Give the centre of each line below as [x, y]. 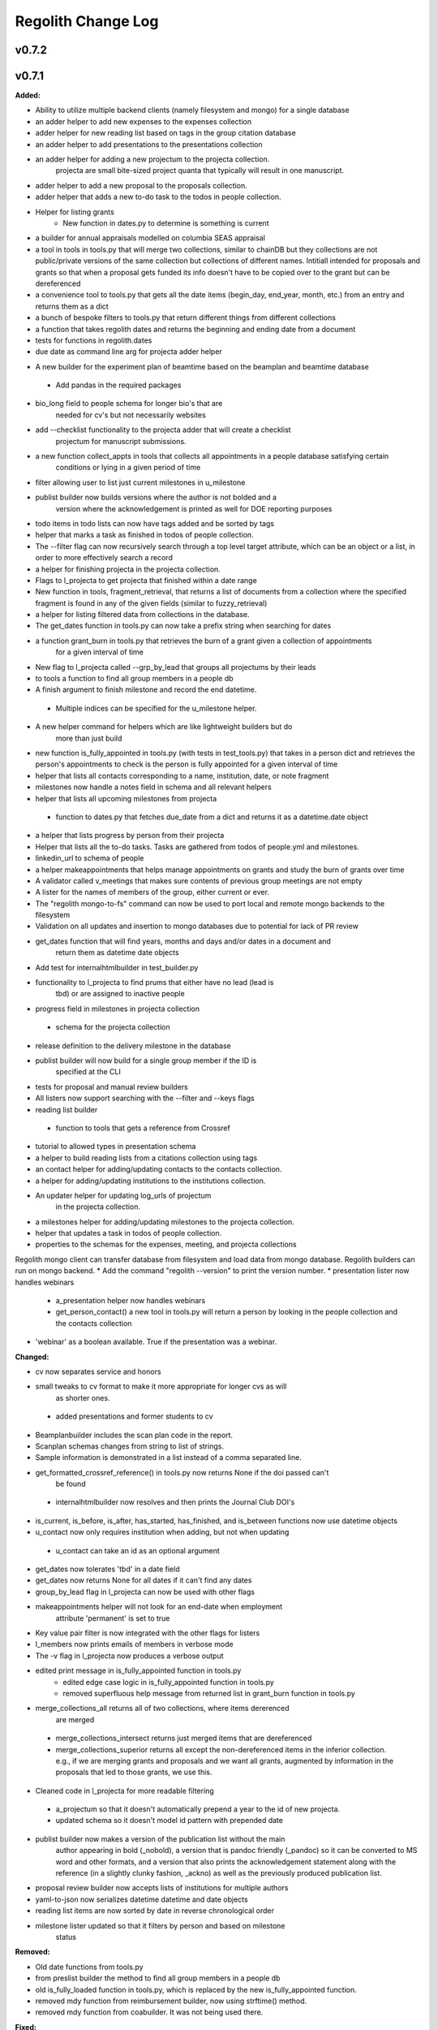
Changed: [32, 1357]
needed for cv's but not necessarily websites [131, 415]
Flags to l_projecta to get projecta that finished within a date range [146, 580]
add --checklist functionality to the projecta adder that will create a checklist [163, 430]
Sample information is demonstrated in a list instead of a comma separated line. [168, 1458]
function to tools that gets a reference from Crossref [143, 1128]
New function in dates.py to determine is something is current [166, 222]
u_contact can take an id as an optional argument [138, 1550]
